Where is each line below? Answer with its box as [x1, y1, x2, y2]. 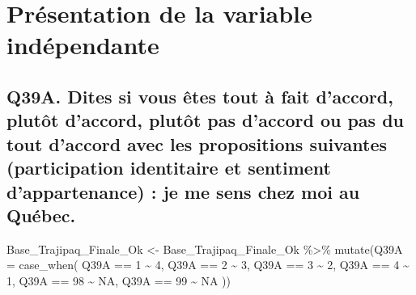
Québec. [6, 202, 76, 227]
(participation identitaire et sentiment [6, 155, 331, 180]
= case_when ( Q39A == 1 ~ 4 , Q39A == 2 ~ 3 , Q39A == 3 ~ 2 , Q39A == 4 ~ [6, 256, 410, 273]
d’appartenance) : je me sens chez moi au [6, 179, 360, 204]
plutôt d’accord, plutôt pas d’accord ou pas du [6, 107, 405, 133]
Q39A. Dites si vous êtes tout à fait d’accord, [6, 83, 393, 108]
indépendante [6, 28, 159, 61]
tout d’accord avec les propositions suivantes [6, 131, 387, 156]
